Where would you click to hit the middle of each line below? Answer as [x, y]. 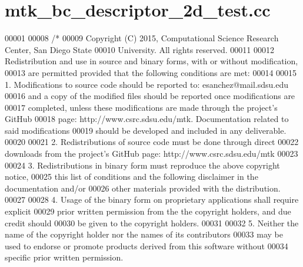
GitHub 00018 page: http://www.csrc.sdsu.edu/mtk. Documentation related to [147, 119]
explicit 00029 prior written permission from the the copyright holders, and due [148, 211]
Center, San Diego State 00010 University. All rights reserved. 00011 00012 [139, 49]
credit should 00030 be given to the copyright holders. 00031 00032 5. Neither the [152, 222]
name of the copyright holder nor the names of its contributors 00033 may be [144, 234]
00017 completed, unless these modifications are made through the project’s [141, 107]
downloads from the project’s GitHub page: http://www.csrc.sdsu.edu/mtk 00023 [151, 154]
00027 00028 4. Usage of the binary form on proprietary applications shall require [152, 200]
